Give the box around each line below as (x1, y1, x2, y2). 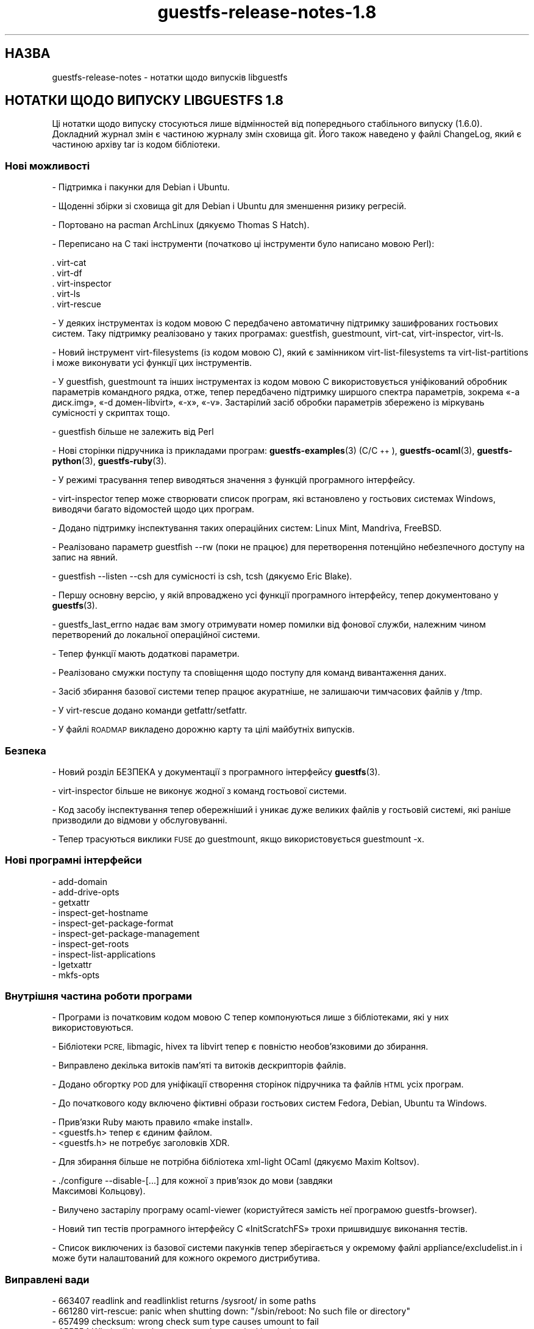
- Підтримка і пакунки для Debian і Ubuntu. (52, 182, 230, 193)
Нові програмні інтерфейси (5, 854, 142, 867)
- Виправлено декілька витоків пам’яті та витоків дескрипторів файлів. (52, 1060, 346, 1071)
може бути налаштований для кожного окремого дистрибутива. (52, 1253, 321, 1264)
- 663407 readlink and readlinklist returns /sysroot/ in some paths (52, 1295, 316, 1306)
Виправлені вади (5, 1273, 90, 1286)
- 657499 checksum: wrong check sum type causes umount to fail (52, 1316, 319, 1327)
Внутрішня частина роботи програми (5, 990, 192, 1003)
